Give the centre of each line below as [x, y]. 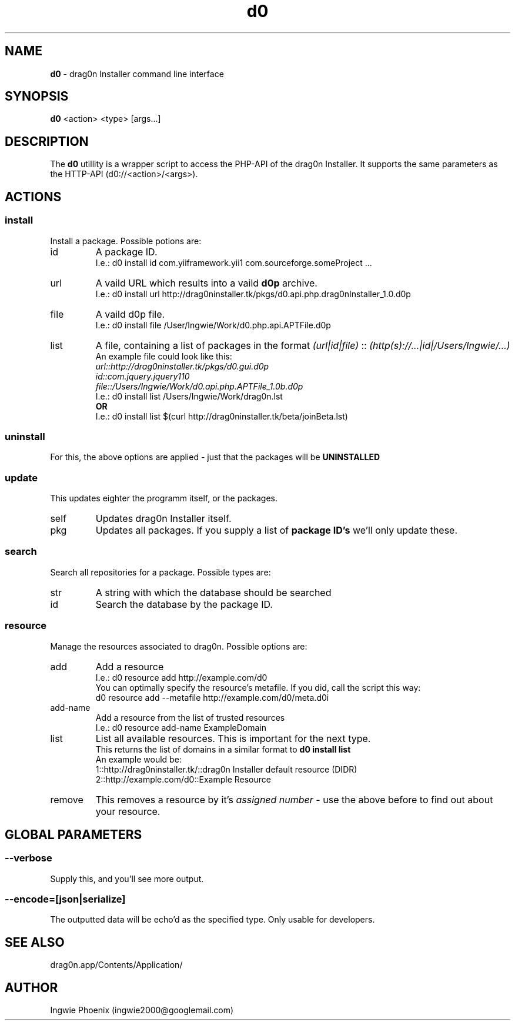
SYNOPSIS [37, 96]
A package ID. [126, 252]
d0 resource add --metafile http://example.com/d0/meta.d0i [212, 697]
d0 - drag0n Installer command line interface [137, 74]
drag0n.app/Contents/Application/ [116, 965]
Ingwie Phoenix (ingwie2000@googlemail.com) [142, 1010]
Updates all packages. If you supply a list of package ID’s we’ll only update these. [277, 530]
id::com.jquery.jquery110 [143, 376]
